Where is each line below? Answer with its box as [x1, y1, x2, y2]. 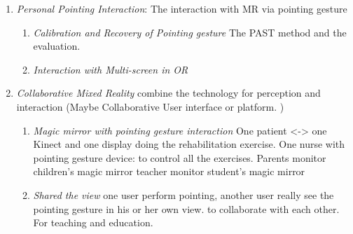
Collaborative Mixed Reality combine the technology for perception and [16, 85, 321, 100]
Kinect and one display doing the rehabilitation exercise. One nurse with [33, 137, 345, 151]
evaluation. [33, 39, 81, 53]
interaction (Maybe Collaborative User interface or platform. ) [16, 99, 284, 113]
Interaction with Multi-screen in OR [33, 62, 188, 76]
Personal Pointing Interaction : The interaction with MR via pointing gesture [16, 1, 347, 15]
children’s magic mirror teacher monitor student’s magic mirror [33, 164, 305, 179]
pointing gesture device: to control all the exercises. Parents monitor [33, 150, 326, 165]
